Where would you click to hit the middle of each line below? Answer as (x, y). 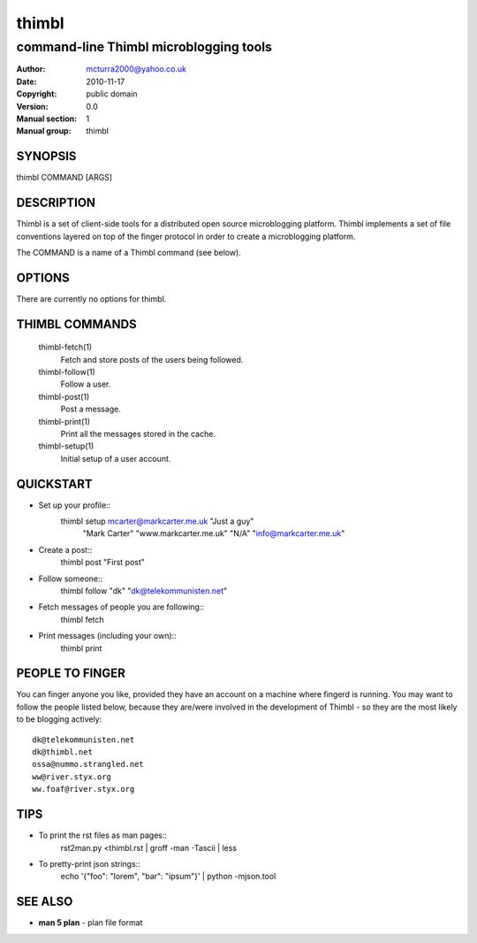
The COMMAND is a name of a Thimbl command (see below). (129, 252)
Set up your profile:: (75, 505)
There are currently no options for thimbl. (91, 299)
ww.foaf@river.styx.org (83, 789)
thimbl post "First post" (103, 563)
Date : (26, 81)
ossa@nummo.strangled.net (88, 764)
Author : (31, 69)
